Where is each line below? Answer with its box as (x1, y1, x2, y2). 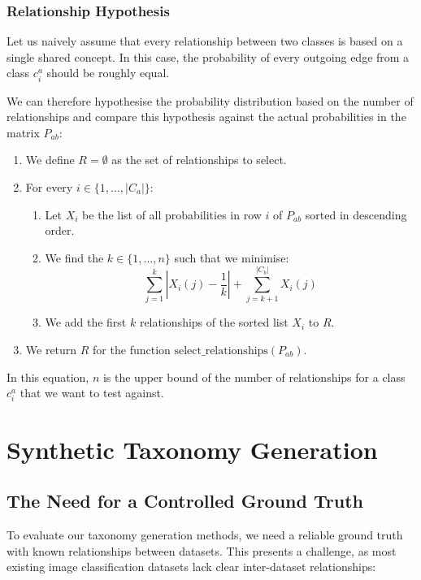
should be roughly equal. (46, 64, 170, 81)
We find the (45, 249, 104, 266)
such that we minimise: (174, 249, 289, 266)
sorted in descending (305, 206, 407, 223)
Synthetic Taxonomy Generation (7, 432, 378, 465)
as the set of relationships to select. (111, 151, 287, 168)
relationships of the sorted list (139, 314, 289, 331)
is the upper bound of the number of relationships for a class (102, 368, 406, 385)
